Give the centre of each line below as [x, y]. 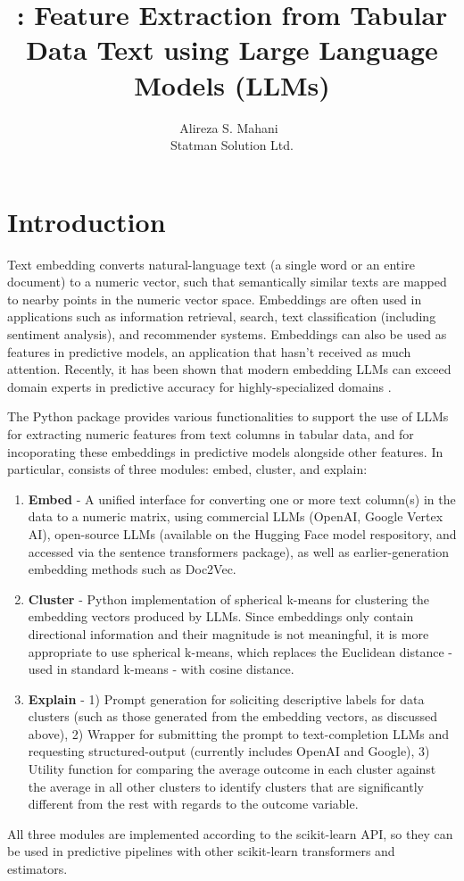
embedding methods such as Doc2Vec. [132, 569]
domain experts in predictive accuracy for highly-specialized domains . [199, 386]
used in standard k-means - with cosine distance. [161, 669]
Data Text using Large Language [232, 50]
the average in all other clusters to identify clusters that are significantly [226, 786]
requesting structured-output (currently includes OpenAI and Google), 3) [229, 751]
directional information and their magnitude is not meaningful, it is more [228, 633]
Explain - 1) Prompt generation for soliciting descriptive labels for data [226, 698]
